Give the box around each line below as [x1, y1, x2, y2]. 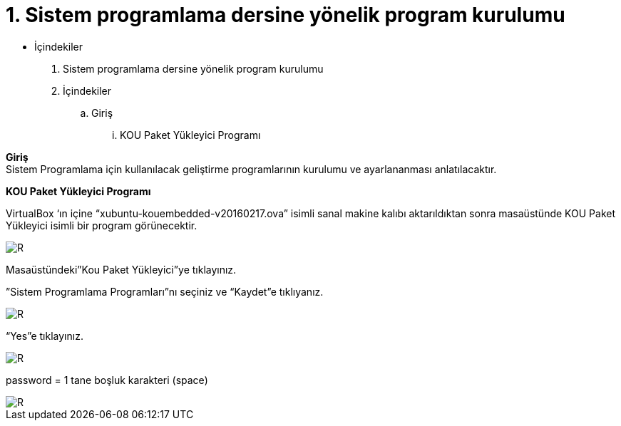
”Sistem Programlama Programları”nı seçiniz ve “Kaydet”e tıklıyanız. [6, 285, 324, 298]
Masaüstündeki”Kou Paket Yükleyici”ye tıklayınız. [6, 263, 237, 276]
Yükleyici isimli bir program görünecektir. [6, 219, 197, 232]
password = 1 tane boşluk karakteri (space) [6, 373, 208, 386]
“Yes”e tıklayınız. [6, 329, 83, 342]
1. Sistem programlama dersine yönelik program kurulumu [6, 3, 565, 27]
